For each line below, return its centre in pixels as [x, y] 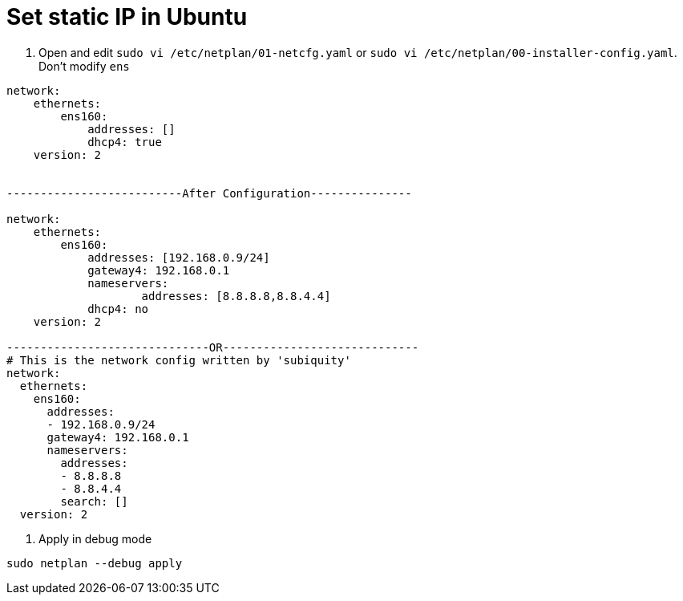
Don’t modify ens [84, 66]
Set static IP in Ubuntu [127, 17]
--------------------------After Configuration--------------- [209, 193]
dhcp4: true [125, 142]
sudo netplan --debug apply [95, 563]
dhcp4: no [118, 309]
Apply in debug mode [95, 538]
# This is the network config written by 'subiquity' [179, 360]
